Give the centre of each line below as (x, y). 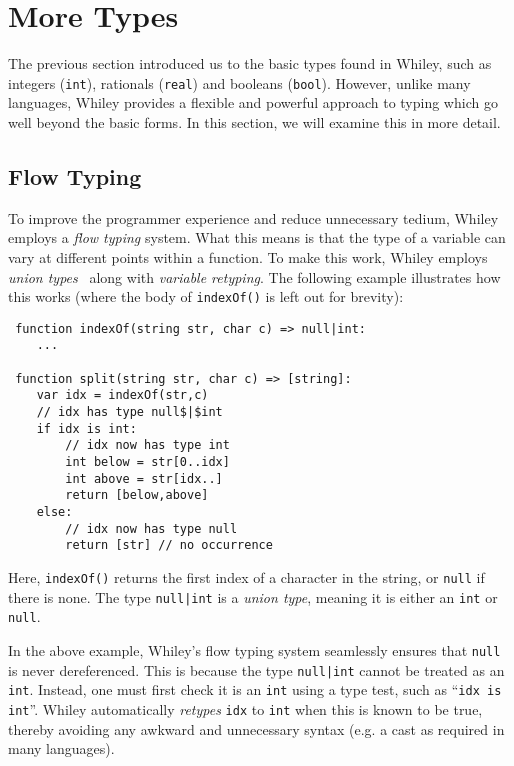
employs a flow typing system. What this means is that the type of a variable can (257, 237)
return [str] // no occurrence (169, 545)
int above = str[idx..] (144, 478)
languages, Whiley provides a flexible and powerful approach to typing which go (253, 102)
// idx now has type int (147, 445)
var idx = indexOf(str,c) (122, 395)
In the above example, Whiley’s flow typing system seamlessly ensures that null (254, 649)
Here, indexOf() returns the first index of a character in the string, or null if (246, 576)
